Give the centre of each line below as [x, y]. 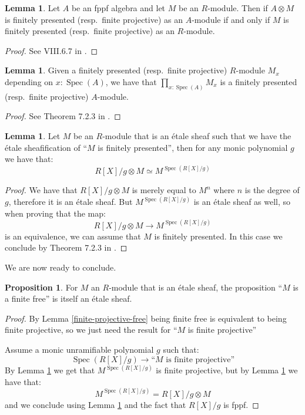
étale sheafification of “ [46, 147]
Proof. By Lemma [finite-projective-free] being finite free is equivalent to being [146, 318]
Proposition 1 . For [41, 287]
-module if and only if [231, 19]
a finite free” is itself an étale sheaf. [68, 298]
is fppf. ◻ [241, 404]
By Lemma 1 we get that [50, 370]
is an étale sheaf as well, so [242, 202]
